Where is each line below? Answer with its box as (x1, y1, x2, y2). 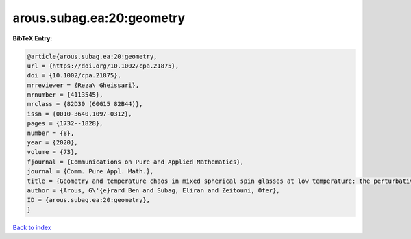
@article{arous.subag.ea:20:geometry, (27, 52, 158, 60)
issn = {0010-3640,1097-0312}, (27, 110, 133, 118)
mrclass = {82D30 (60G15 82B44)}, (27, 100, 143, 108)
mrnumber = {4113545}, (27, 91, 103, 99)
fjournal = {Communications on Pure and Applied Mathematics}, (27, 158, 245, 166)
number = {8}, (27, 129, 75, 137)
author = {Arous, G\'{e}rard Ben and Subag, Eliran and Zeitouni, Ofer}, (27, 187, 280, 194)
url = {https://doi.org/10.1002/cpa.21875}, (27, 62, 179, 70)
